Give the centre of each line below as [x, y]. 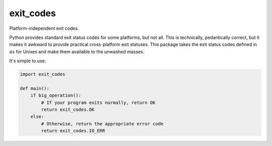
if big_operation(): [56, 95]
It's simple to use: [28, 61]
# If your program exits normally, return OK [98, 103]
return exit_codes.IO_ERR [73, 131]
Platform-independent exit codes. [44, 28]
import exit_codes [43, 74]
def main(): [35, 88]
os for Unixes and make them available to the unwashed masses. [77, 52]
